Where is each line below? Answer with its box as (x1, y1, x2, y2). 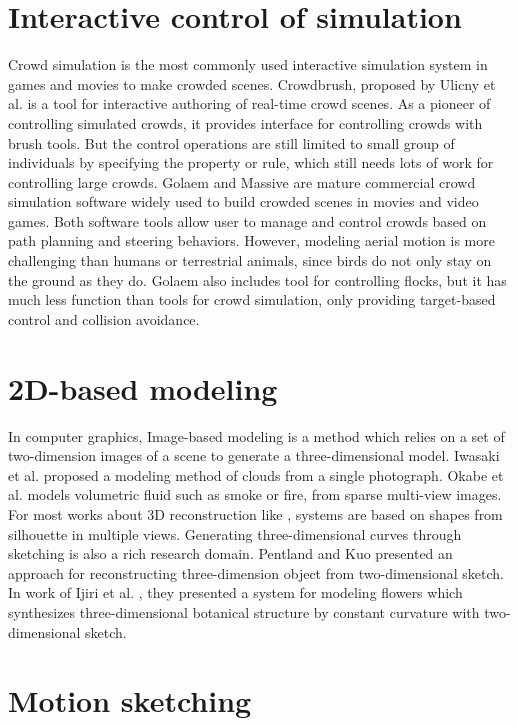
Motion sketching (8, 680, 252, 721)
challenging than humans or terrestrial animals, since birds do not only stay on (8, 250, 492, 271)
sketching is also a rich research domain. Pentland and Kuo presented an (8, 543, 453, 564)
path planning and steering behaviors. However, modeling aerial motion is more (8, 230, 495, 251)
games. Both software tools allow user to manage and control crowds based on (8, 210, 487, 231)
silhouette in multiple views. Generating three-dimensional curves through (8, 523, 462, 544)
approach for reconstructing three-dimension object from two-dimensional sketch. (8, 562, 504, 583)
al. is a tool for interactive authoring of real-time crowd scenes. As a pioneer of (8, 93, 491, 114)
